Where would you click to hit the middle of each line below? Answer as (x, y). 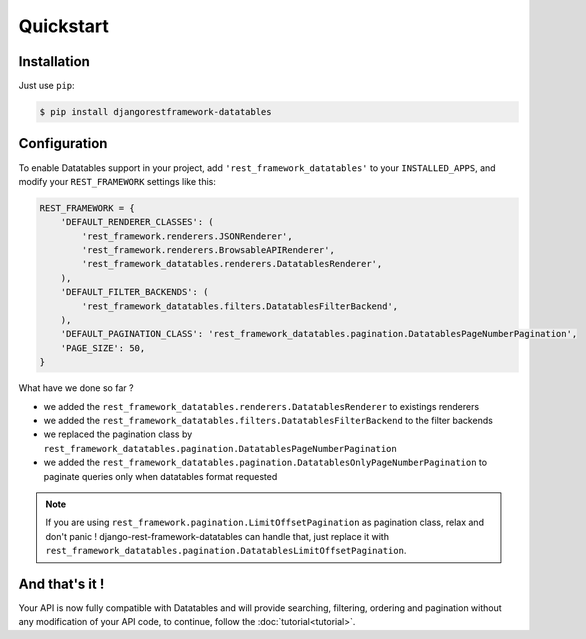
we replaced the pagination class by (118, 434)
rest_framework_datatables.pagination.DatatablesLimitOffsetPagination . (226, 551)
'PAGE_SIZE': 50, (103, 348)
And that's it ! (61, 583)
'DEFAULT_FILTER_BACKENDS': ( (134, 292)
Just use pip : (46, 86)
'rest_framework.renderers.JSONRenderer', (187, 236)
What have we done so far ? (76, 388)
